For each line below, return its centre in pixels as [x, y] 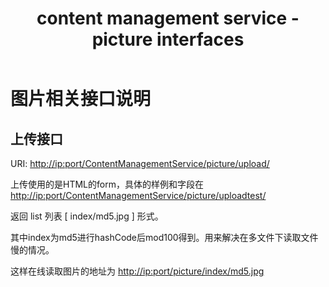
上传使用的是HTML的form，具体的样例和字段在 [107, 184]
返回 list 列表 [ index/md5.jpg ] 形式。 [87, 216]
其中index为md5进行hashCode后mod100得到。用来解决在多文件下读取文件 [164, 237]
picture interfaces [168, 39]
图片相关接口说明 [81, 99]
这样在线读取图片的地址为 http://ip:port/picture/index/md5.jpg [137, 271]
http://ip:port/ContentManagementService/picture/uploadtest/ [138, 195]
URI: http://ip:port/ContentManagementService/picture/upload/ [140, 163]
